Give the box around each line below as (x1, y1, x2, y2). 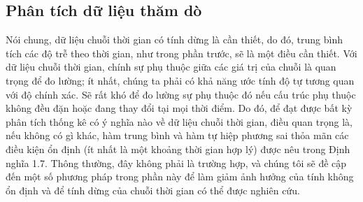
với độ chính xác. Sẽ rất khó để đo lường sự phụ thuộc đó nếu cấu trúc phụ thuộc (6, 87, 356, 101)
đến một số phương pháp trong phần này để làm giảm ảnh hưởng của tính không (6, 169, 354, 184)
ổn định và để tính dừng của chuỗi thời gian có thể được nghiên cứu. (6, 182, 300, 197)
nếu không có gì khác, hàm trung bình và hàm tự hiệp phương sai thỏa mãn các (6, 128, 349, 143)
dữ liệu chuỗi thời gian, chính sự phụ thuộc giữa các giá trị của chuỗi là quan (6, 59, 336, 74)
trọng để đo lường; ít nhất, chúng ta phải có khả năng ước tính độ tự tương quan (6, 73, 355, 87)
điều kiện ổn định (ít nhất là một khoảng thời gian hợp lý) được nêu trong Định (6, 141, 350, 156)
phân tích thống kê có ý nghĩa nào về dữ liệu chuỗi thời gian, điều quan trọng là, (6, 114, 353, 129)
